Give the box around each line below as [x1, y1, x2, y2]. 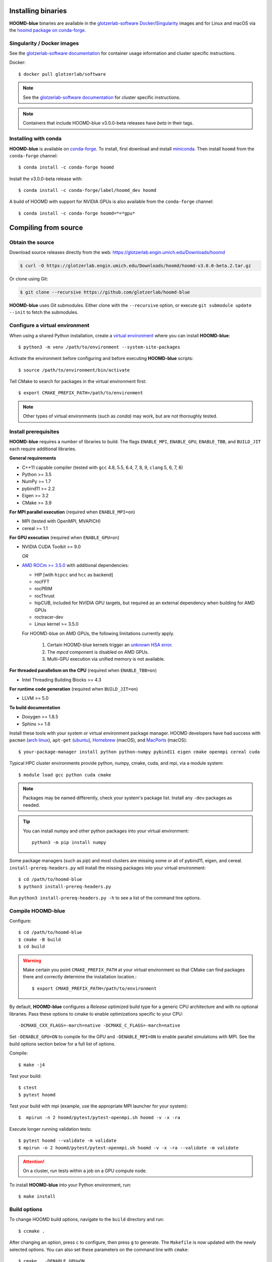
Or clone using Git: [9, 276, 48, 282]
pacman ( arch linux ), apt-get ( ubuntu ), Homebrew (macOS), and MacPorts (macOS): [9, 737, 187, 743]
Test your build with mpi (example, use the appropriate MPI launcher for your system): [9, 1103, 188, 1109]
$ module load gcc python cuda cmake [18, 772, 112, 777]
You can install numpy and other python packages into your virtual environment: [23, 828, 189, 834]
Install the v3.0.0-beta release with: [9, 176, 83, 182]
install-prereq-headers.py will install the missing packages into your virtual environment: [9, 865, 206, 871]
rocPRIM [34, 586, 52, 592]
